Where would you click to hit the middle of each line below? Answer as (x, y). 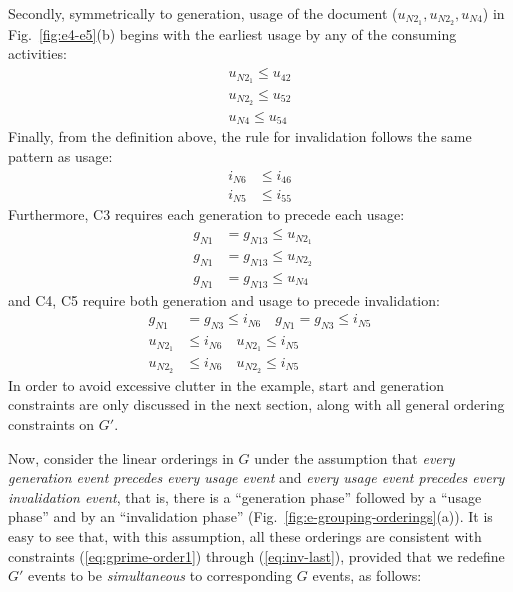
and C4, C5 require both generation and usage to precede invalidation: (224, 299)
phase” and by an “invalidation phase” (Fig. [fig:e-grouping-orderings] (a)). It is (250, 516)
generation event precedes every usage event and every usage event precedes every (256, 477)
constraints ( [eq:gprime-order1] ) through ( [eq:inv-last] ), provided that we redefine (256, 555)
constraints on (51, 424)
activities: (37, 53)
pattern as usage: (60, 155)
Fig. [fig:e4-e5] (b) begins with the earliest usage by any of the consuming (232, 33)
